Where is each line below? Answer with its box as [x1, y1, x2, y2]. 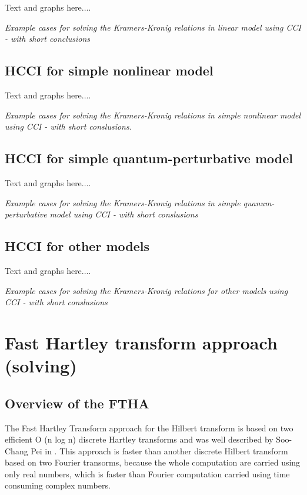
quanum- [243, 196, 275, 209]
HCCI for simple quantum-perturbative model [5, 149, 293, 167]
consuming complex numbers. [5, 479, 111, 491]
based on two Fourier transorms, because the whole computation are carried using [5, 456, 301, 468]
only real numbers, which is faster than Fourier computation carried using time [5, 467, 290, 480]
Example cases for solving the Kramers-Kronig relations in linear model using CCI [5, 21, 301, 33]
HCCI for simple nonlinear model [5, 61, 213, 80]
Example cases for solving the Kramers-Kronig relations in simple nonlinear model [5, 108, 301, 121]
